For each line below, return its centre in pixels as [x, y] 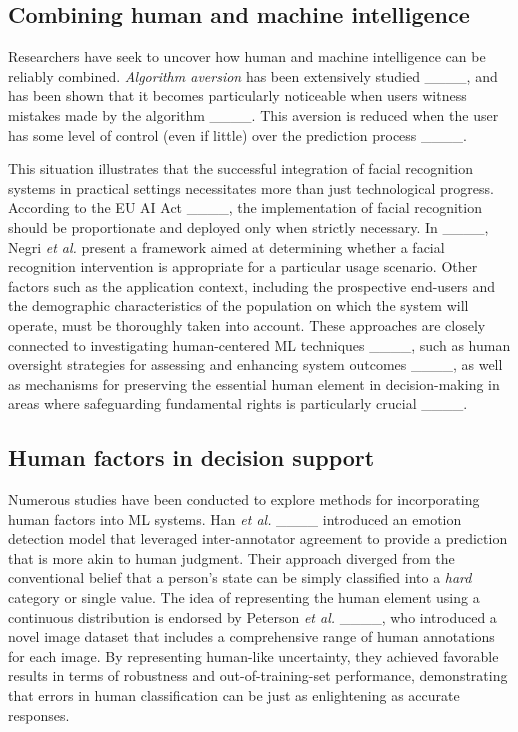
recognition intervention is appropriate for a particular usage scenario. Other [243, 266]
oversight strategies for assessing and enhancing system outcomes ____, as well [255, 364]
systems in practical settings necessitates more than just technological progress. [251, 187]
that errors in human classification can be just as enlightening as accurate [234, 695]
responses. [39, 714]
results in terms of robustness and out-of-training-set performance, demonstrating [258, 675]
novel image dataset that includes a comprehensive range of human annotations [251, 636]
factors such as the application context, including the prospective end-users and [252, 285]
